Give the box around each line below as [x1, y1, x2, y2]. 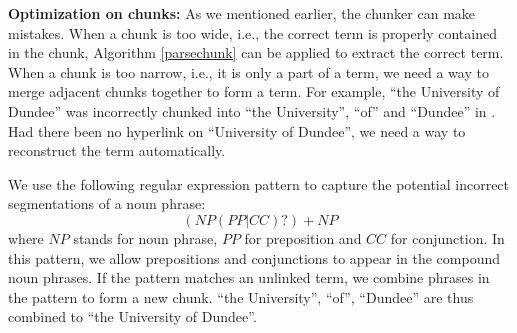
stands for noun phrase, [73, 227, 218, 248]
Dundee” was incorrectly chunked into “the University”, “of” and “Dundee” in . [8, 100, 496, 121]
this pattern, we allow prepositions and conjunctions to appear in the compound [8, 247, 501, 268]
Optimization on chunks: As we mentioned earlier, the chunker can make [8, 3, 476, 23]
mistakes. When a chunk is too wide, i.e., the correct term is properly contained [8, 22, 497, 43]
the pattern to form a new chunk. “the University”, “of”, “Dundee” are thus [8, 286, 474, 307]
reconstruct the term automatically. [8, 140, 226, 161]
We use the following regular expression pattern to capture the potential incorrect [8, 173, 510, 194]
